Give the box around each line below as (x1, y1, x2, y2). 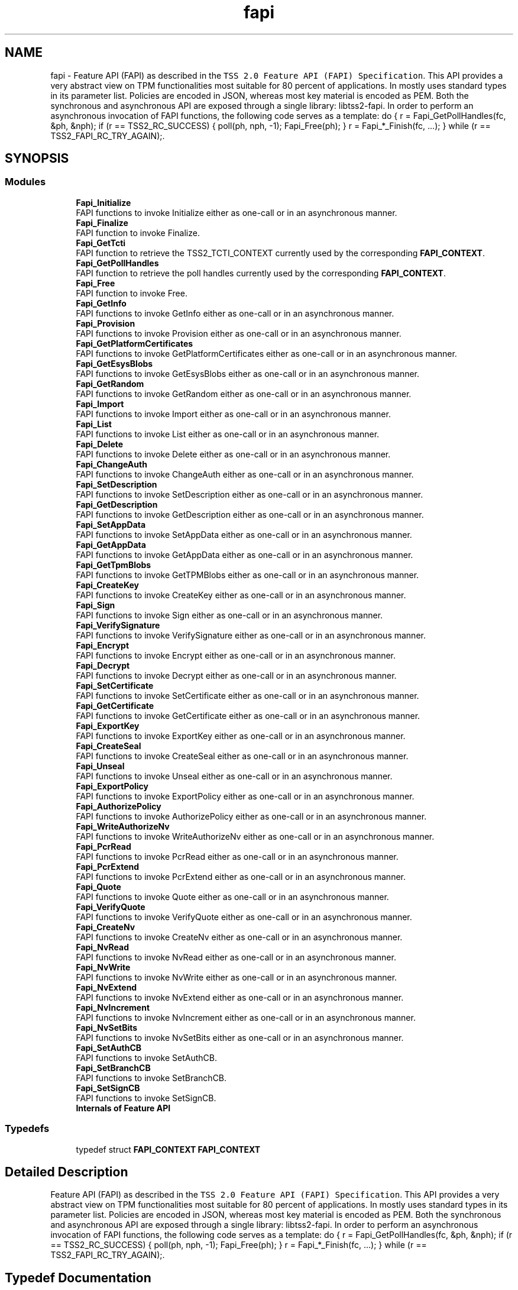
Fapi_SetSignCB (76, 1082, 140, 1093)
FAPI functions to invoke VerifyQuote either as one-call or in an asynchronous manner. (76, 911, 412, 922)
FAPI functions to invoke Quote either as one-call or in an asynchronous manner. (76, 891, 389, 902)
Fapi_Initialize (76, 197, 131, 208)
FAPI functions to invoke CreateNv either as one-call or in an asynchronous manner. (76, 931, 403, 942)
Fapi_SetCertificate (76, 680, 154, 691)
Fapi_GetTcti (76, 237, 126, 248)
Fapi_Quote (76, 881, 121, 892)
